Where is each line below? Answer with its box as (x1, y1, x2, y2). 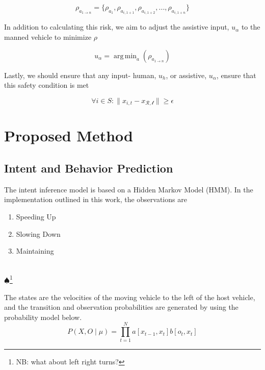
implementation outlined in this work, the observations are (4, 194, 187, 205)
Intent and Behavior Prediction (4, 160, 173, 176)
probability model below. (4, 311, 82, 322)
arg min (113, 52, 137, 60)
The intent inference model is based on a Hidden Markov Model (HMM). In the (4, 184, 253, 194)
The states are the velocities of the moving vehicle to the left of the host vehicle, (4, 291, 255, 302)
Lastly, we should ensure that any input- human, (4, 69, 156, 80)
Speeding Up (16, 211, 56, 222)
